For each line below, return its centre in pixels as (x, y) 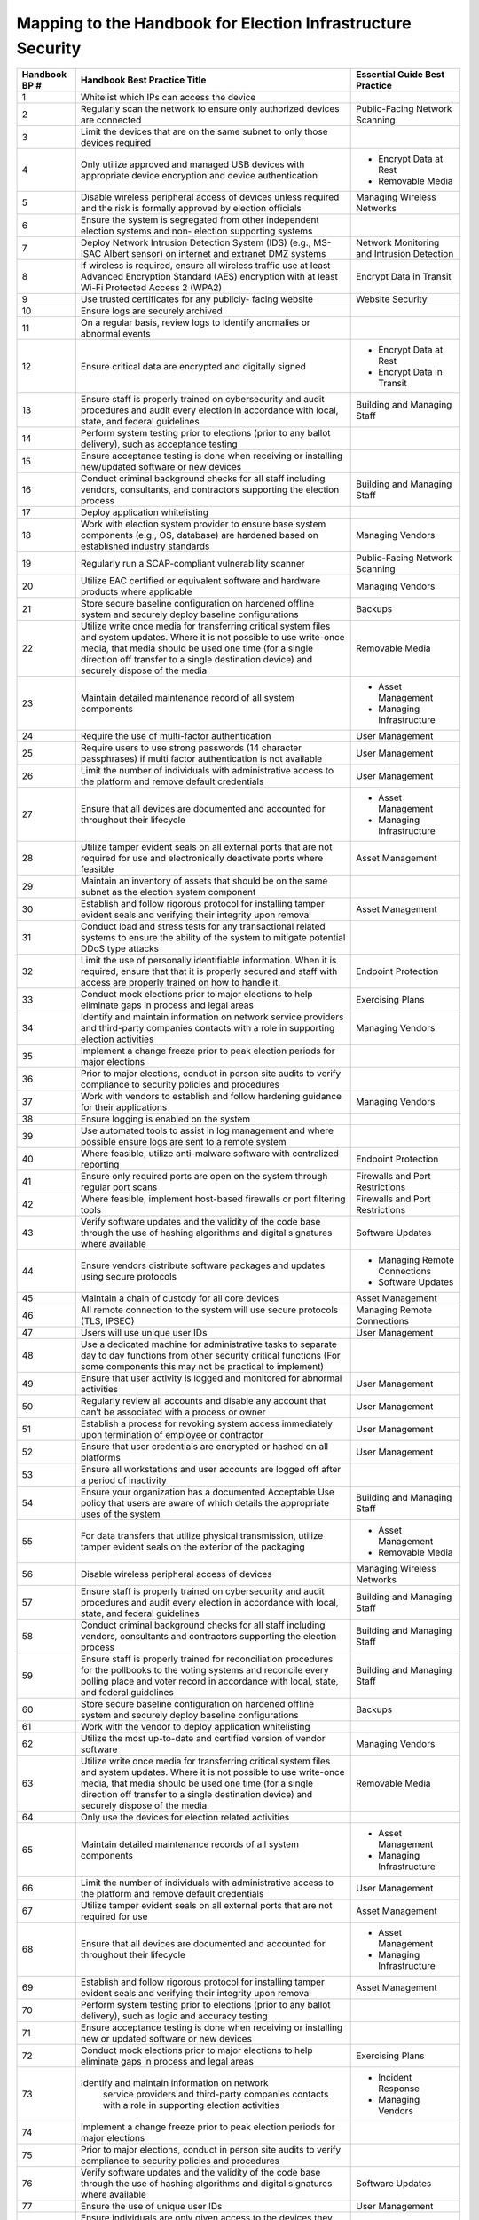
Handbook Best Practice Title (143, 80)
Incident (395, 2078)
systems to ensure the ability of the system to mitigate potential (213, 938)
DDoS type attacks (120, 948)
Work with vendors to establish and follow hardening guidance (211, 1097)
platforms (101, 1458)
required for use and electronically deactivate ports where (202, 859)
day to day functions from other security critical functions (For (210, 1356)
